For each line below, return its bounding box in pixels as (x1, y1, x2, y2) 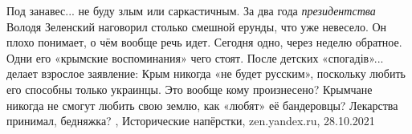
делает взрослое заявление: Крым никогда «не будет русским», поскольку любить (6, 65, 406, 82)
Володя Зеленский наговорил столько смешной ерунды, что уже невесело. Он (6, 18, 387, 35)
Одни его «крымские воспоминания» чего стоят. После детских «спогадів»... (6, 49, 384, 66)
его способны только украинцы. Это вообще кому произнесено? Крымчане (6, 80, 373, 97)
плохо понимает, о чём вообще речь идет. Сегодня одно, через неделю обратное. (6, 34, 402, 51)
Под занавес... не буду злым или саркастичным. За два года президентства (6, 2, 376, 18)
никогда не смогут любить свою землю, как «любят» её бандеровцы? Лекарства (6, 96, 398, 113)
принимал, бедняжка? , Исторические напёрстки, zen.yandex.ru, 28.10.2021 (6, 112, 375, 129)
